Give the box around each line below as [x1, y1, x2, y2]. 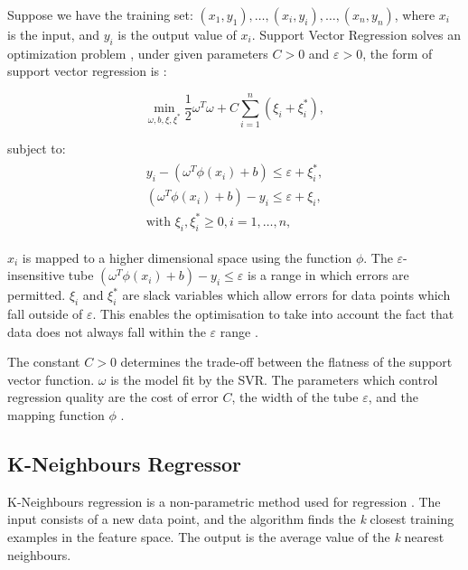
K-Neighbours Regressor [7, 449, 241, 477]
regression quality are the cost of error [7, 388, 219, 406]
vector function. [7, 369, 95, 388]
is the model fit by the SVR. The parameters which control [110, 369, 438, 388]
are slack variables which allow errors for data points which [122, 285, 451, 304]
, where [394, 5, 435, 23]
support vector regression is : [7, 61, 167, 80]
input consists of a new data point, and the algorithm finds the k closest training [7, 509, 454, 528]
